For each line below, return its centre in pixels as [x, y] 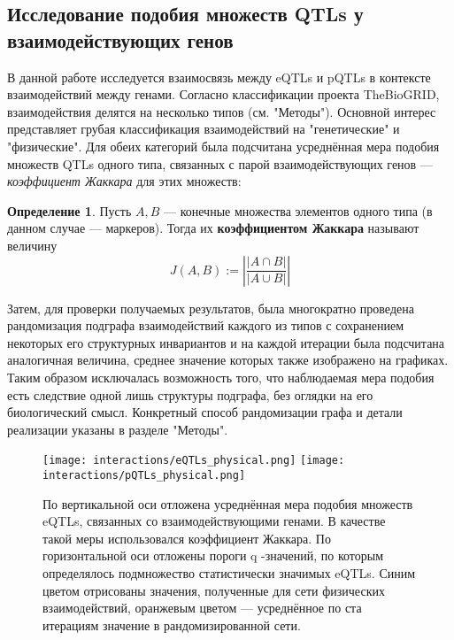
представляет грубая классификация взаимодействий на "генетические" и [204, 129]
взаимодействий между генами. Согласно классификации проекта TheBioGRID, [223, 94]
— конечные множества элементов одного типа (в [298, 210]
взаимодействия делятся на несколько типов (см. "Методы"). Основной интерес [222, 111]
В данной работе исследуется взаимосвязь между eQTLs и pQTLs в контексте [219, 77]
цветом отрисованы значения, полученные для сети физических [214, 590]
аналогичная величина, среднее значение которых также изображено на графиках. [228, 360]
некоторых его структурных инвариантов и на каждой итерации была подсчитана [226, 342]
